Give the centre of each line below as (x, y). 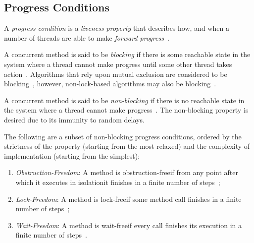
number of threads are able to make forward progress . (87, 37)
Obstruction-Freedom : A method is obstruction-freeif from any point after (127, 172)
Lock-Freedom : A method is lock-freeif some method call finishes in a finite (128, 199)
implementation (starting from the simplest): (72, 155)
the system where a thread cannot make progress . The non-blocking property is (126, 110)
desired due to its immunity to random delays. (74, 119)
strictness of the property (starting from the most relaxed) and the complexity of (127, 146)
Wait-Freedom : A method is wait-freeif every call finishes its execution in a (129, 225)
